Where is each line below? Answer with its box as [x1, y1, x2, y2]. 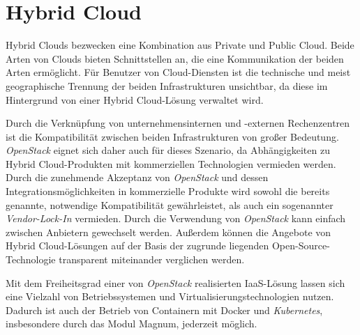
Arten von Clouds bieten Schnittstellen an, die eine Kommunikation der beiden [6, 51, 344, 65]
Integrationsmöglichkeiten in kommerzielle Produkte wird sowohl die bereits [6, 184, 330, 198]
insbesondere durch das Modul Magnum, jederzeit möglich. [6, 316, 257, 331]
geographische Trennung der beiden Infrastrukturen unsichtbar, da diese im [6, 78, 328, 93]
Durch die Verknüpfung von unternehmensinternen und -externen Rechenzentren [6, 116, 350, 130]
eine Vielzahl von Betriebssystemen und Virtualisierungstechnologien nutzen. [6, 289, 334, 304]
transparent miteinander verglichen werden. [59, 252, 245, 267]
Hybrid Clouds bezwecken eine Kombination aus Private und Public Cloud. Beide [6, 38, 354, 52]
